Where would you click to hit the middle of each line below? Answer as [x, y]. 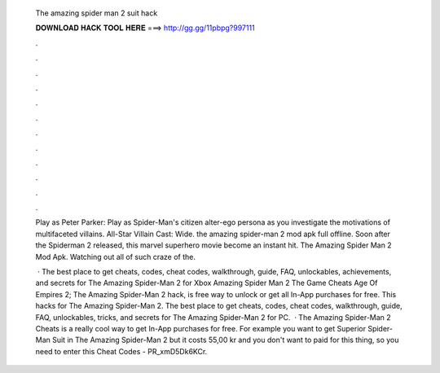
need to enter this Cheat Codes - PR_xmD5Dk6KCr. [121, 351]
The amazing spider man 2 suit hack [97, 13]
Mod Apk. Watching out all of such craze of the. [115, 257]
